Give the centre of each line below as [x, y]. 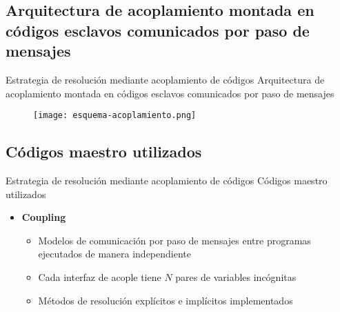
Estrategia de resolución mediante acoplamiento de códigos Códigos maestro [167, 181]
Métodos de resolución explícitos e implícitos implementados [166, 300]
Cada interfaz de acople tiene [100, 277]
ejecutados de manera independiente [114, 254]
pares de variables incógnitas [236, 277]
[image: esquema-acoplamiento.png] [115, 116]
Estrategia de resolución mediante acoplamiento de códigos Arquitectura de [165, 79]
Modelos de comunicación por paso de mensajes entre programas [174, 240]
